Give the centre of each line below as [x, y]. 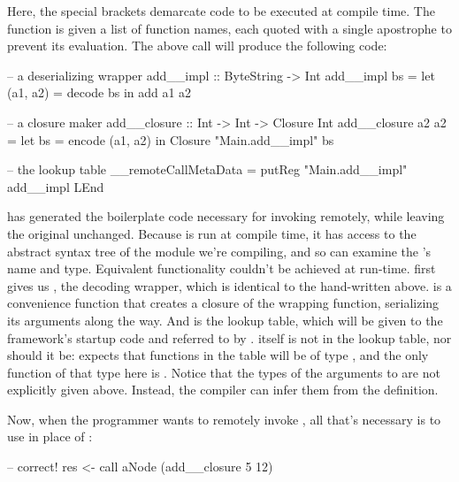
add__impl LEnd [56, 186]
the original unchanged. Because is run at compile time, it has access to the [212, 233]
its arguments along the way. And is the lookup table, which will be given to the [225, 320]
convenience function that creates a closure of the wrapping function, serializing [223, 303]
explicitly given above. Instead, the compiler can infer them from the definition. [223, 390]
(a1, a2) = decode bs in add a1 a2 [99, 92]
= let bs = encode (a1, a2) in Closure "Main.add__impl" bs [171, 139]
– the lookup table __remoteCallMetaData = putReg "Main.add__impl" [207, 169]
